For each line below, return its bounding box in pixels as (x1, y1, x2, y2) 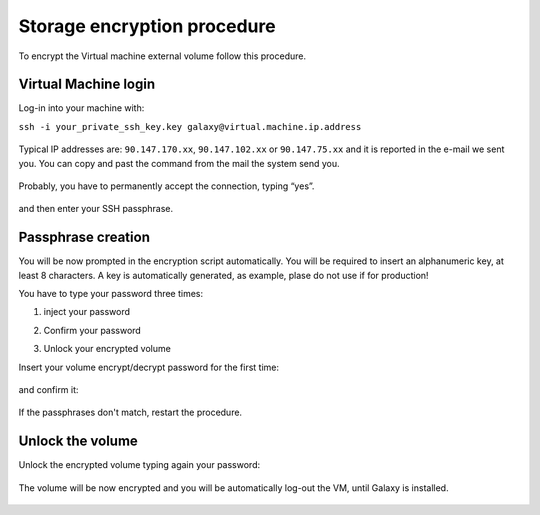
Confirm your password (43, 324, 142, 336)
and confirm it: (18, 384, 79, 396)
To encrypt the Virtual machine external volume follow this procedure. (18, 50, 307, 62)
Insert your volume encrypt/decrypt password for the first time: (18, 361, 280, 373)
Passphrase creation (18, 229, 150, 246)
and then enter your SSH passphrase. (18, 203, 174, 215)
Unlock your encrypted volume (43, 343, 172, 355)
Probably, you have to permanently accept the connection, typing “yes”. (18, 180, 315, 192)
